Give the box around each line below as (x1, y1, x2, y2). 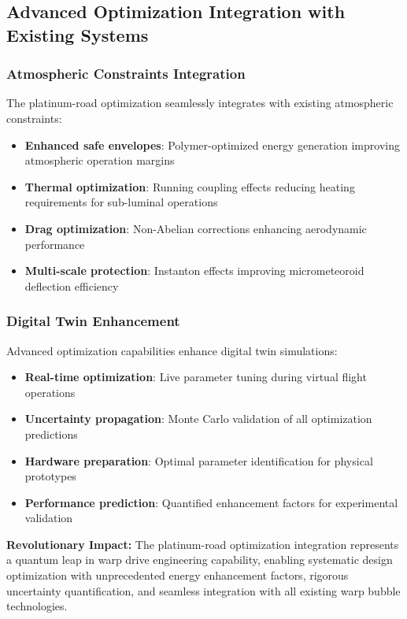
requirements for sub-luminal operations (24, 194, 218, 210)
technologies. (6, 598, 68, 614)
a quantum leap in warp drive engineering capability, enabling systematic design (6, 551, 393, 568)
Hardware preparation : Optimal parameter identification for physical (24, 452, 373, 469)
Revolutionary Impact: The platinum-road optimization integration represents (6, 536, 399, 552)
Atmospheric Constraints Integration (6, 64, 246, 83)
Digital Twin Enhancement (6, 311, 180, 331)
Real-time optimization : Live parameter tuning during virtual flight (24, 369, 367, 385)
